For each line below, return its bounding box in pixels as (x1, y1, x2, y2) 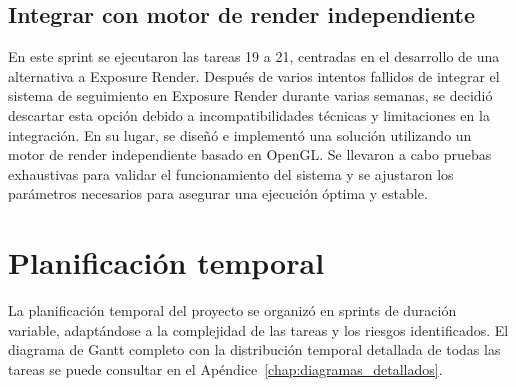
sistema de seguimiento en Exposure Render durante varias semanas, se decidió (8, 85, 493, 106)
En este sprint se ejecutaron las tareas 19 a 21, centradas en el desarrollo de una (8, 46, 500, 67)
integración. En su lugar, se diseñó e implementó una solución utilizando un (8, 124, 472, 145)
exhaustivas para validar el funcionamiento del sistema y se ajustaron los (8, 163, 454, 184)
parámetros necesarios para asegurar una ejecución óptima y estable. (8, 183, 428, 204)
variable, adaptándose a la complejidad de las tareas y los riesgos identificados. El (8, 319, 509, 340)
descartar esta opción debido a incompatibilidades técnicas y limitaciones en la (8, 104, 490, 125)
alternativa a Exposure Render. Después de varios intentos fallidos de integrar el (8, 65, 500, 86)
